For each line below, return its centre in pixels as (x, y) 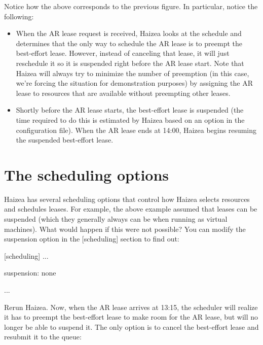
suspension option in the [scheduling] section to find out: (92, 239)
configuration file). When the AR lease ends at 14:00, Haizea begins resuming (136, 130)
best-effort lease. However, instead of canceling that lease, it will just (123, 53)
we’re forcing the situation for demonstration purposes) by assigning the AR (134, 83)
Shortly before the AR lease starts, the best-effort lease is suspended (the (130, 110)
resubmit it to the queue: (43, 337)
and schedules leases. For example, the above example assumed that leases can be (131, 209)
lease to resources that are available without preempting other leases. (123, 93)
